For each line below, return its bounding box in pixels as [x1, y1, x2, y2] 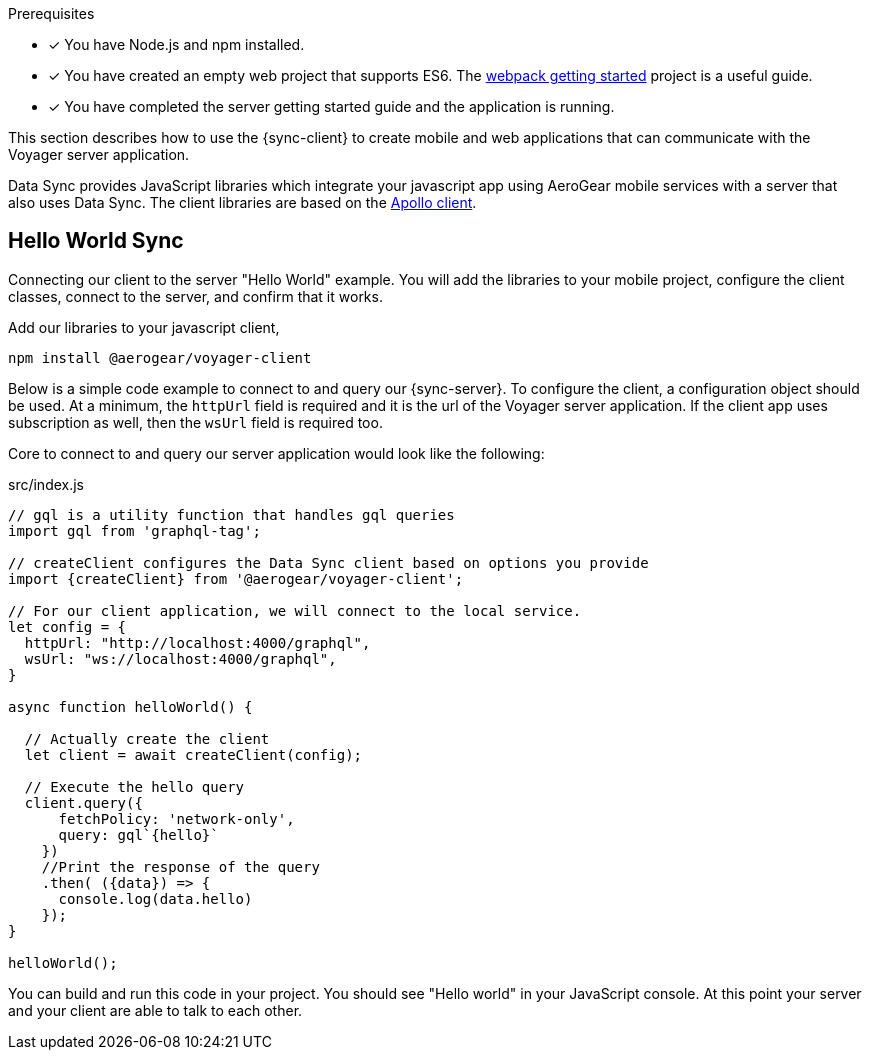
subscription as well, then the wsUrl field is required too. [8, 413, 383, 431]
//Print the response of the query [41, 858, 320, 875]
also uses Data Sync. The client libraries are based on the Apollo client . [8, 194, 477, 211]
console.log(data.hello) [58, 890, 253, 907]
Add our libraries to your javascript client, [8, 318, 280, 336]
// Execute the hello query [24, 778, 245, 795]
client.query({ [24, 794, 143, 811]
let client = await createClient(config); [24, 746, 363, 763]
